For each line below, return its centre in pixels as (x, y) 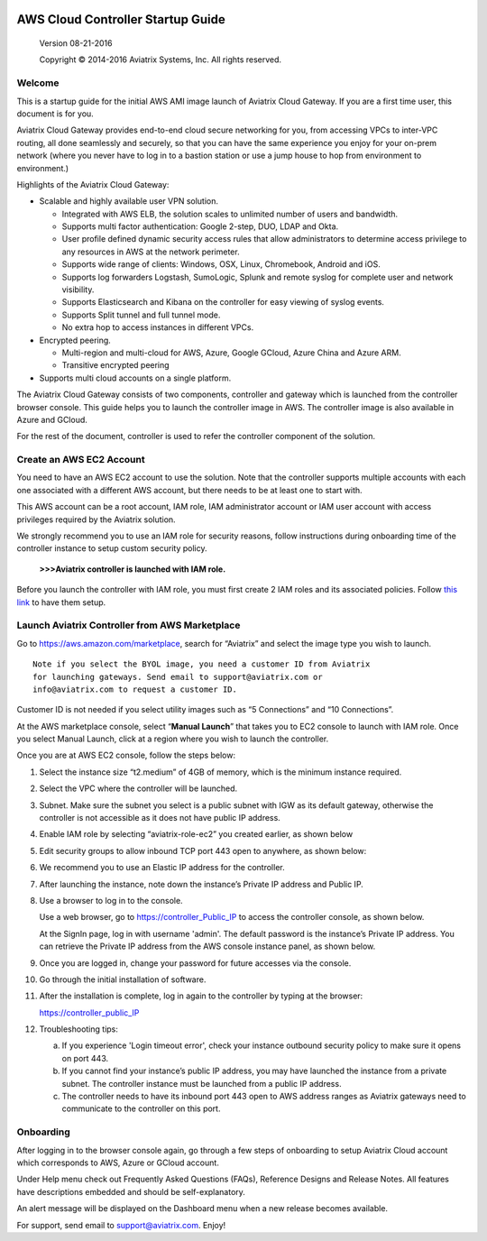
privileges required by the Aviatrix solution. (96, 519)
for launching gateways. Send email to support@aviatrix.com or (178, 677)
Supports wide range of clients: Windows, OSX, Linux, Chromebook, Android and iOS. (221, 264)
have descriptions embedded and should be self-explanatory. (131, 1191)
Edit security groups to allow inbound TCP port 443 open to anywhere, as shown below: (203, 850)
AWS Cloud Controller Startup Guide (121, 19)
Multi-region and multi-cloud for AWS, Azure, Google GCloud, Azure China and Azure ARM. (231, 353)
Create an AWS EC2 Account (81, 460)
